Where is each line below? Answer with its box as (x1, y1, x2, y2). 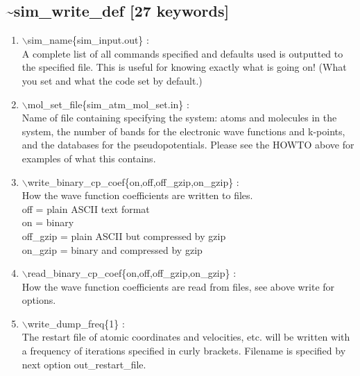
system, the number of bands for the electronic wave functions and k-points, (22, 123, 345, 138)
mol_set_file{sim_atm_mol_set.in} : (27, 96, 189, 111)
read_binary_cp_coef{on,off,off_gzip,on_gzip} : (27, 266, 237, 280)
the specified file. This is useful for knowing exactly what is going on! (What (22, 60, 347, 74)
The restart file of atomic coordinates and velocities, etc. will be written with (22, 330, 350, 344)
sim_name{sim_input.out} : (27, 33, 149, 47)
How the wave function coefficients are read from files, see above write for (22, 279, 335, 293)
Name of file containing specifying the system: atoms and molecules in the (22, 110, 337, 125)
